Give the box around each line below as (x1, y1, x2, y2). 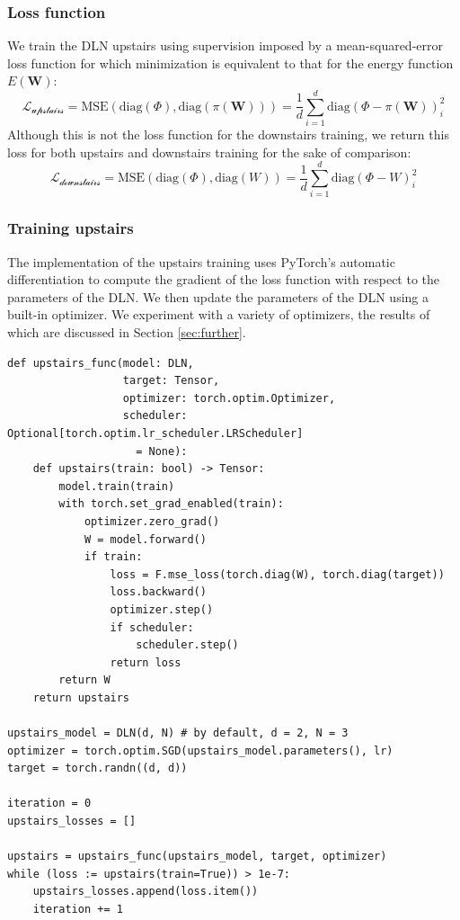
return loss (110, 656, 181, 669)
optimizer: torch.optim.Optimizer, (122, 391, 336, 405)
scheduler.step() (136, 639, 239, 652)
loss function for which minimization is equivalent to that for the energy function (7, 53, 454, 72)
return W (58, 674, 111, 687)
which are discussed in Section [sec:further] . (7, 323, 246, 342)
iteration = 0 (7, 797, 92, 810)
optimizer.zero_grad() (84, 514, 220, 528)
